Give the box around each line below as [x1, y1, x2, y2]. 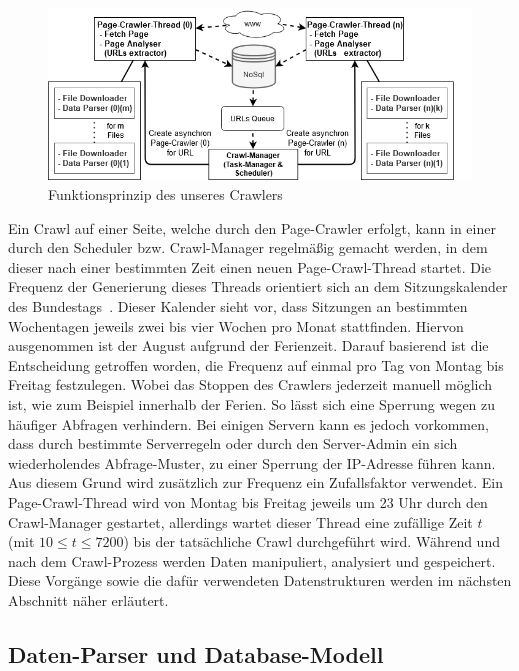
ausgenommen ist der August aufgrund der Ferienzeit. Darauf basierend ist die [8, 335, 489, 356]
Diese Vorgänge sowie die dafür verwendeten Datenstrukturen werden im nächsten [8, 570, 512, 591]
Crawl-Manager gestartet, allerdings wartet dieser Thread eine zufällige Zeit [8, 511, 473, 532]
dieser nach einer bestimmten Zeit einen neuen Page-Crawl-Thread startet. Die [8, 256, 491, 277]
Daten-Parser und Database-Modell [8, 638, 384, 669]
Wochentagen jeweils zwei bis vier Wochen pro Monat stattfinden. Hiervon [8, 315, 464, 336]
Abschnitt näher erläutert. [8, 589, 169, 610]
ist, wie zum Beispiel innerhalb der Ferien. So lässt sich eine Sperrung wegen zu [8, 393, 496, 414]
